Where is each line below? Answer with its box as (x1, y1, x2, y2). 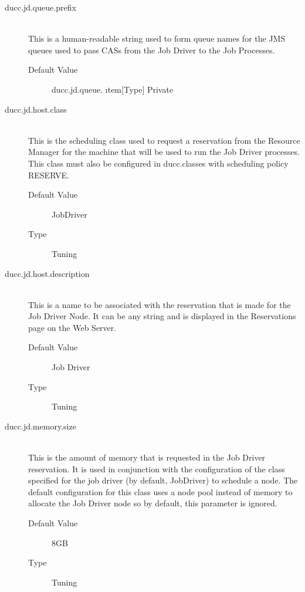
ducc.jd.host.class (5, 103, 67, 115)
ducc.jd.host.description (5, 267, 90, 279)
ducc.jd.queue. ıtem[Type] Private (52, 83, 174, 95)
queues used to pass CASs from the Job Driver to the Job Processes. (28, 43, 275, 56)
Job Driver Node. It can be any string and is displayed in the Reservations (28, 310, 296, 322)
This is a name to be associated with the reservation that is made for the (28, 298, 291, 310)
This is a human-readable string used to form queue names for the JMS (28, 32, 286, 45)
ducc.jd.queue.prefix (5, 1, 76, 13)
